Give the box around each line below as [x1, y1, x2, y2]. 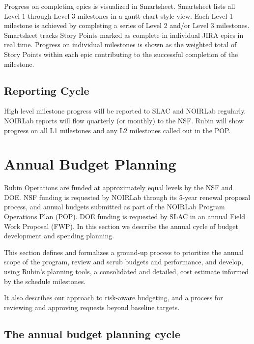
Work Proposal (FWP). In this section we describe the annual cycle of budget [4, 221, 239, 231]
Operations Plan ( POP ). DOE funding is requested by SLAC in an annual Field [4, 211, 245, 222]
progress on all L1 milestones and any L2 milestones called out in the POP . [4, 125, 231, 135]
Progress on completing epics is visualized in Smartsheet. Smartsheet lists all [4, 1, 235, 11]
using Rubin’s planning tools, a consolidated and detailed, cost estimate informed [4, 266, 249, 277]
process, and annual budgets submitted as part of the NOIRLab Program [4, 201, 225, 212]
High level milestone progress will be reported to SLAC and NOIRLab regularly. [4, 106, 246, 116]
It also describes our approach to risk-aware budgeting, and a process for [4, 292, 223, 303]
